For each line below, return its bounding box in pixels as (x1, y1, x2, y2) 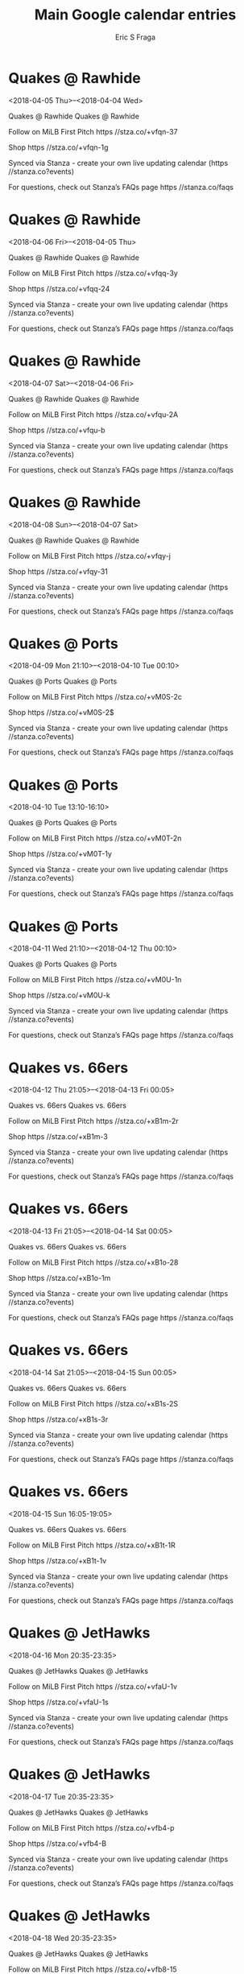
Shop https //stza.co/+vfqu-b (8, 425, 106, 435)
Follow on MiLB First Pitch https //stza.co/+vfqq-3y (8, 268, 179, 278)
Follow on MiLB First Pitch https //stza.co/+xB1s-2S (8, 1399, 179, 1409)
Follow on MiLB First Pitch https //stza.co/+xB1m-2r (8, 1117, 179, 1126)
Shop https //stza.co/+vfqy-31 (8, 566, 109, 576)
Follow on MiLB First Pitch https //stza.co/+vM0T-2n (8, 833, 182, 843)
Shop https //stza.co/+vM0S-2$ (8, 708, 114, 717)
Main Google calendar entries (34, 6, 237, 24)
